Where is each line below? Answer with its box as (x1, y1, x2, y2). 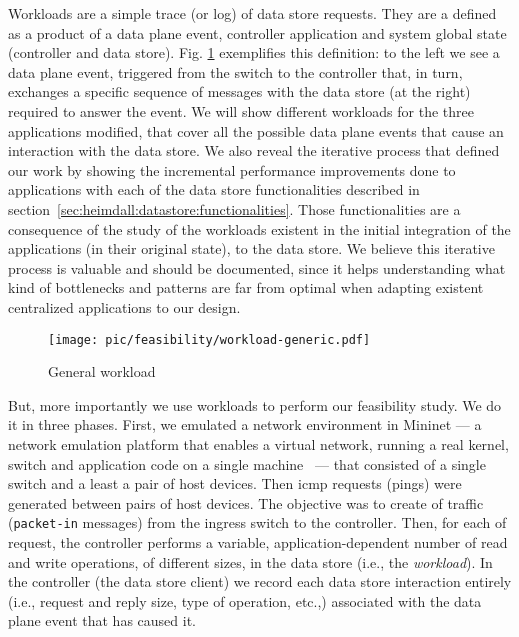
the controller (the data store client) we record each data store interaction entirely (8, 571, 512, 592)
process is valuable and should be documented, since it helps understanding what (8, 257, 506, 278)
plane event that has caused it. (8, 610, 196, 631)
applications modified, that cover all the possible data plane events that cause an (8, 120, 504, 141)
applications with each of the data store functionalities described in (8, 179, 420, 200)
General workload (48, 361, 156, 382)
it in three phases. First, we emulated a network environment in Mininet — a (8, 414, 482, 435)
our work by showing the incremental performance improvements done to (8, 159, 456, 180)
